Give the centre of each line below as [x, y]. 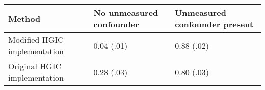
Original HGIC [35, 66]
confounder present [214, 24]
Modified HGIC [36, 39]
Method [24, 18]
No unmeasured [126, 12]
